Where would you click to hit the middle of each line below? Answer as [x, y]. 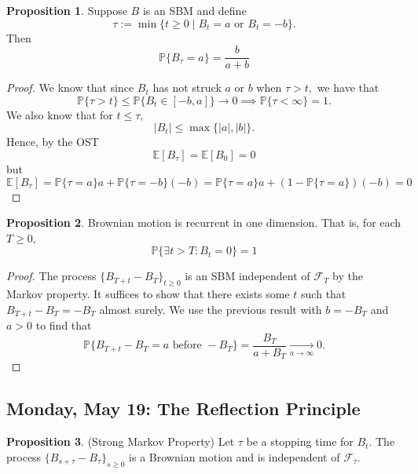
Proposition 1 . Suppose [67, 10]
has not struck [187, 88]
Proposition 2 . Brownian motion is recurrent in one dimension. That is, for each [204, 222]
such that [324, 294]
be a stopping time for [300, 441]
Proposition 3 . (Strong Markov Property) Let [121, 441]
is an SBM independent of [247, 276]
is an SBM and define [194, 10]
